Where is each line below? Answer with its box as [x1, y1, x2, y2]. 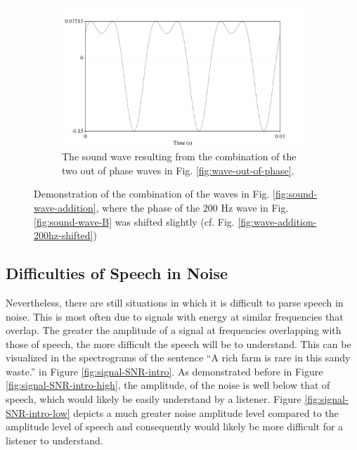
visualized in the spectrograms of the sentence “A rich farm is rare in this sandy [6, 350, 351, 365]
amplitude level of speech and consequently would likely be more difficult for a [6, 419, 344, 434]
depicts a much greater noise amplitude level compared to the [73, 405, 339, 420]
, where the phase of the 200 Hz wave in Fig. [96, 200, 289, 214]
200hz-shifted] [34, 228, 93, 243]
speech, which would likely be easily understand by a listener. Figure [6, 392, 301, 406]
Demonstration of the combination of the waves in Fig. [34, 186, 270, 201]
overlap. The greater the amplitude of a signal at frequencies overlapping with [6, 323, 342, 337]
